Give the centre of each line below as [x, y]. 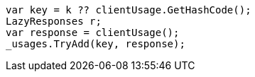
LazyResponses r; [54, 21]
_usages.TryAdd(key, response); [96, 44]
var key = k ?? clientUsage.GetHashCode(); [129, 10]
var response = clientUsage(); [93, 32]
